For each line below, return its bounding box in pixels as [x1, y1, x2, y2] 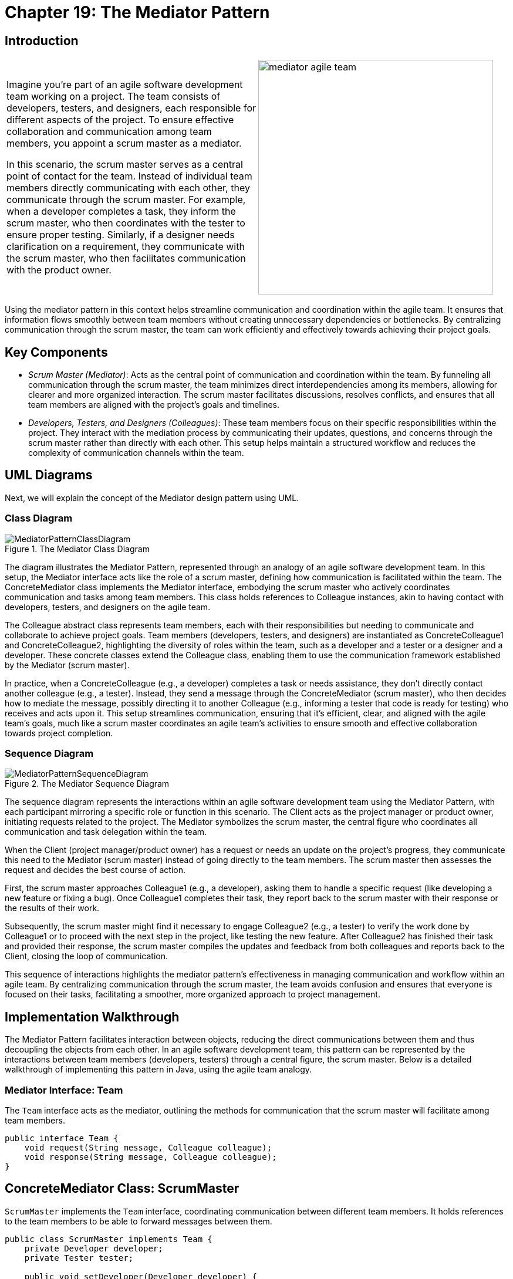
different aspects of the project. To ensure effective [6, 114, 234, 126]
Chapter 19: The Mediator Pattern [5, 2, 270, 22]
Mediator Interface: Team [5, 1084, 123, 1096]
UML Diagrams [5, 468, 93, 483]
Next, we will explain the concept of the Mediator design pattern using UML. [5, 492, 299, 503]
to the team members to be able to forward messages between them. [5, 1216, 272, 1226]
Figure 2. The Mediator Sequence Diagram [5, 779, 170, 789]
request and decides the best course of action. [5, 865, 186, 875]
